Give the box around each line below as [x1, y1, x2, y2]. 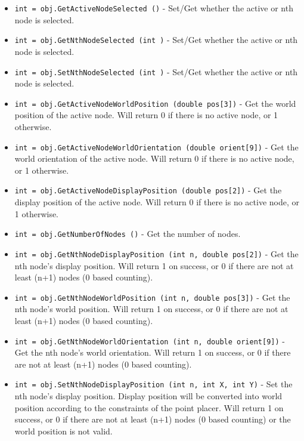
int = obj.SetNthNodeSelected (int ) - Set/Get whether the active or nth [14, 65, 298, 78]
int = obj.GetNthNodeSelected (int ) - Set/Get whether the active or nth [14, 33, 298, 46]
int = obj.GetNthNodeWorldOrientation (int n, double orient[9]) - [14, 334, 285, 347]
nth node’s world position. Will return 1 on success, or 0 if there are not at [14, 303, 289, 315]
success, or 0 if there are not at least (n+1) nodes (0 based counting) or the [14, 413, 291, 425]
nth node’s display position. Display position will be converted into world [14, 390, 283, 402]
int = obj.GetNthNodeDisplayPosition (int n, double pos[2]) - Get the [14, 247, 299, 260]
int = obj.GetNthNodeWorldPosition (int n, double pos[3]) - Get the [14, 291, 290, 303]
